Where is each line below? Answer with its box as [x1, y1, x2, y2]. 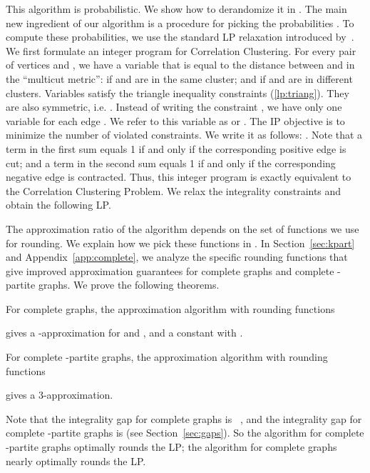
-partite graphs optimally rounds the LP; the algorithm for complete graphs [6, 439, 337, 454]
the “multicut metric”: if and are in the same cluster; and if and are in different [6, 71, 353, 86]
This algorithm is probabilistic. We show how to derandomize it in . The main [6, 1, 347, 16]
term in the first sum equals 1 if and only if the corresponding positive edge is [6, 141, 346, 156]
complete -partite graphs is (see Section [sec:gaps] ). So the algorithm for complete [6, 425, 364, 440]
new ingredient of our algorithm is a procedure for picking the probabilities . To [6, 15, 354, 30]
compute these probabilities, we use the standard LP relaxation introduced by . [6, 29, 354, 44]
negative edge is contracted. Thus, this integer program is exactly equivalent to [6, 169, 351, 184]
